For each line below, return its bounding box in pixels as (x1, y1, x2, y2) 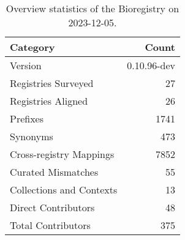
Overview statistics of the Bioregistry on (6, 1, 179, 15)
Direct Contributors (10, 200, 95, 214)
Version (10, 58, 42, 72)
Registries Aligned (10, 94, 88, 108)
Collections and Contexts (10, 182, 118, 197)
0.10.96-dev (127, 58, 175, 72)
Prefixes (10, 111, 44, 126)
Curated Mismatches (10, 165, 99, 179)
